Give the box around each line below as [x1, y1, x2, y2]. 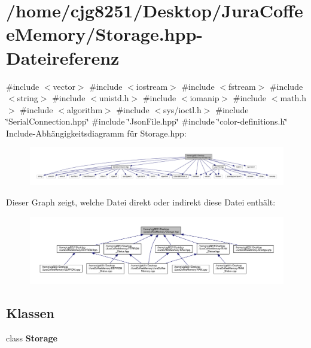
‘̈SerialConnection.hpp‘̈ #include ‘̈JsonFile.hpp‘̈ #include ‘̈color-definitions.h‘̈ [6, 115, 288, 128]
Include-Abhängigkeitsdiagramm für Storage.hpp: [6, 126, 187, 139]
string [17, 92, 38, 104]
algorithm [66, 103, 103, 116]
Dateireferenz [6, 45, 120, 69]
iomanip [190, 92, 219, 104]
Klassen [6, 303, 54, 322]
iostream [136, 80, 168, 92]
